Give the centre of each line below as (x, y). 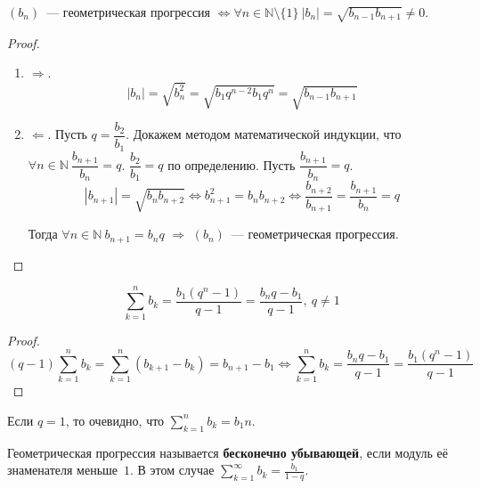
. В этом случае (172, 470)
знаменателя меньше (63, 470)
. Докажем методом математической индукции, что (264, 134)
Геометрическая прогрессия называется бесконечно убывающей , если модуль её (228, 452)
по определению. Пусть (232, 164)
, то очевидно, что (115, 420)
